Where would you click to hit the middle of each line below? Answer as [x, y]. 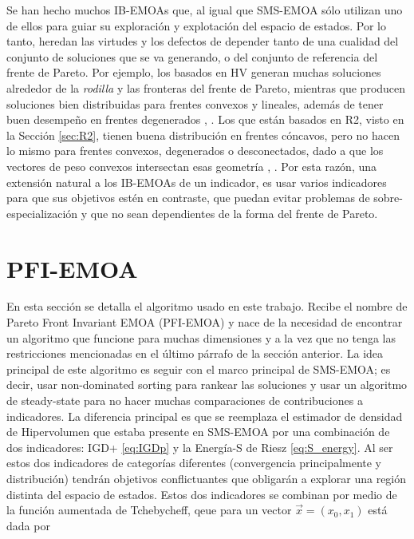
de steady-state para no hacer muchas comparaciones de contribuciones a [185, 400]
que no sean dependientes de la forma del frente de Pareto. [234, 213]
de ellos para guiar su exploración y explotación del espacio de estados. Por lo [196, 25]
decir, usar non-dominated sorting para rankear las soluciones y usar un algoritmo [207, 384]
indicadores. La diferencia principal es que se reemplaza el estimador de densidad [205, 416]
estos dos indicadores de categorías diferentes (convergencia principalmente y [194, 463]
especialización [42, 213]
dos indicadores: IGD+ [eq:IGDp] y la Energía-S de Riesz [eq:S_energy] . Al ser [200, 447]
